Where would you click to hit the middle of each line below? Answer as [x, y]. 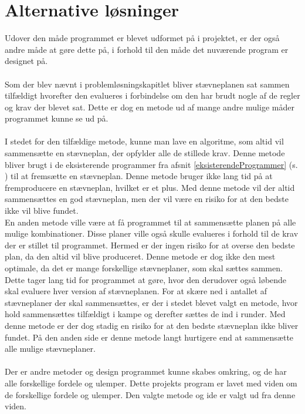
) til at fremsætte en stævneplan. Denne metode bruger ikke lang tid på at [139, 176]
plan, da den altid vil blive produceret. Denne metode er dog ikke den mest [140, 256]
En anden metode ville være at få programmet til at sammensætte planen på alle [150, 222]
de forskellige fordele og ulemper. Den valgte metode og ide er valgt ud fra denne [150, 394]
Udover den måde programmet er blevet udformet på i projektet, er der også [142, 38]
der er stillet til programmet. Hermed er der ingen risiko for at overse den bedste [150, 245]
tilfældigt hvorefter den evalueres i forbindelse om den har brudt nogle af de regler [152, 95]
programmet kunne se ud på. [57, 118]
